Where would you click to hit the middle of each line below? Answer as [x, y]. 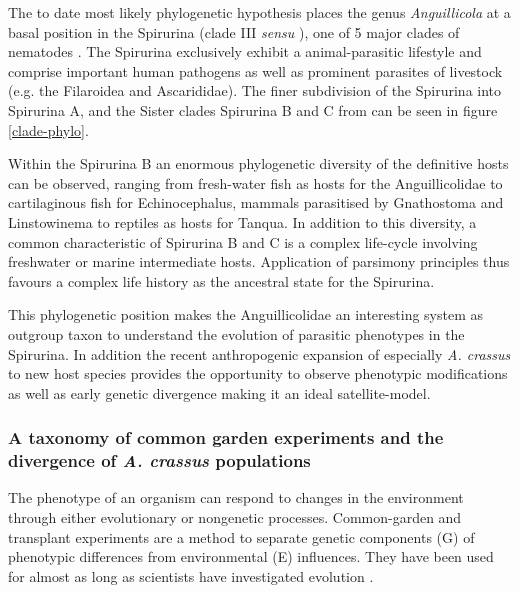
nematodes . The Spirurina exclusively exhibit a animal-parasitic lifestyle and [245, 51]
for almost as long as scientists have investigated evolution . [191, 575]
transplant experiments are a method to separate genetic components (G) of [241, 536]
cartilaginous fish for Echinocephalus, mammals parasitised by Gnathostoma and [256, 202]
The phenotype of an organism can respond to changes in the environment [236, 497]
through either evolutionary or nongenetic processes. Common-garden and [235, 517]
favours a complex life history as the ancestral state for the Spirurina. [221, 280]
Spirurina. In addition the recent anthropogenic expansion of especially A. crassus [259, 353]
